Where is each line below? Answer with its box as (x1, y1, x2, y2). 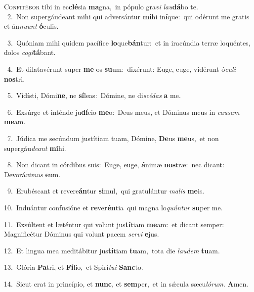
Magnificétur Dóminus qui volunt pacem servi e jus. (4, 229, 159, 239)
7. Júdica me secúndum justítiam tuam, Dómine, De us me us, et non (7, 133, 219, 143)
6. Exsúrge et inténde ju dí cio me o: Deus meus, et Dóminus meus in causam (7, 106, 240, 117)
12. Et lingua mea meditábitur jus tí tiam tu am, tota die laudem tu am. (4, 245, 220, 255)
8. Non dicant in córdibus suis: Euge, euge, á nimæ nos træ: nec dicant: (7, 159, 224, 170)
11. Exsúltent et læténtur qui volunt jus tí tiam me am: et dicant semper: (4, 219, 224, 229)
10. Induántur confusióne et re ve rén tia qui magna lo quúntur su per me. (4, 202, 223, 212)
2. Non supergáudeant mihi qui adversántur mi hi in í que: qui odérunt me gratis (7, 11, 250, 21)
